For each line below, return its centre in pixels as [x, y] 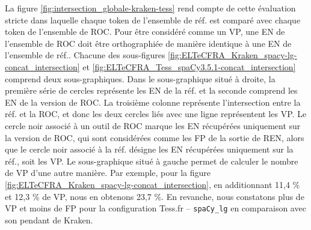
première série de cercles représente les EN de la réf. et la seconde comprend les [151, 90]
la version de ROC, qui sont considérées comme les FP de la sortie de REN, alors [155, 137]
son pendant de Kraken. [49, 219]
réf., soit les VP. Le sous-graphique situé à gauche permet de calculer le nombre [152, 161]
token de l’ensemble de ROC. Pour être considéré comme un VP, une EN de [145, 32]
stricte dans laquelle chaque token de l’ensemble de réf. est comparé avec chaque [153, 20]
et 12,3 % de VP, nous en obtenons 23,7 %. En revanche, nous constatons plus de [155, 196]
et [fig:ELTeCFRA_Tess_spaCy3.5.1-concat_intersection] [189, 66]
